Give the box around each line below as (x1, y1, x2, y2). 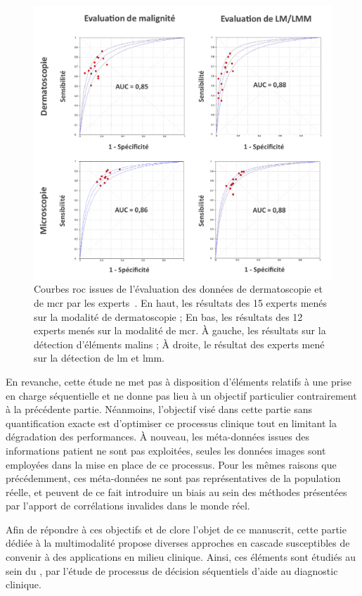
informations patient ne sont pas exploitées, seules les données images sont (6, 443, 326, 457)
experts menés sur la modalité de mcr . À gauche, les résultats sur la (34, 323, 326, 338)
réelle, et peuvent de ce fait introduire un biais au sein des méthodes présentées (6, 484, 347, 499)
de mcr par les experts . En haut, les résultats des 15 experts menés (34, 295, 328, 310)
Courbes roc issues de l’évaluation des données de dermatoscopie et (34, 281, 323, 296)
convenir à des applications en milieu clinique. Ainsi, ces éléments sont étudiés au (6, 550, 356, 564)
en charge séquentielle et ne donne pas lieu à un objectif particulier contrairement (6, 388, 357, 402)
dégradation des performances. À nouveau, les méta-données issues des (6, 429, 309, 444)
